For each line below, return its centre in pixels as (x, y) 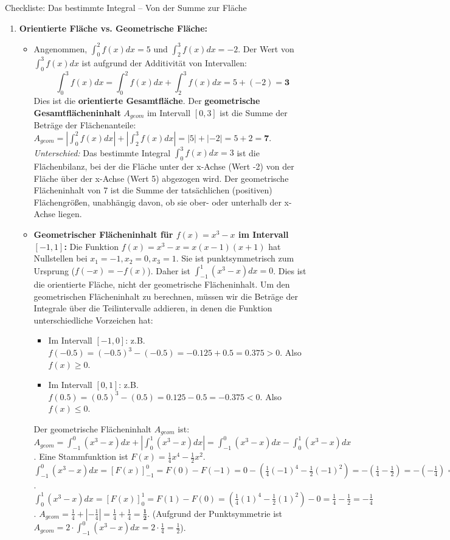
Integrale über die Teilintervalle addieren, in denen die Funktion (153, 308)
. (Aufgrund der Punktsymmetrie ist (215, 513)
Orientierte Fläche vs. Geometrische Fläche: (113, 28)
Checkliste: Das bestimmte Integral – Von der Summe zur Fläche (126, 7)
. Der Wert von (266, 48)
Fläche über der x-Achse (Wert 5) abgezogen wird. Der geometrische (161, 178)
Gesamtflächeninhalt (77, 112)
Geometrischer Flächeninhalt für (103, 234)
